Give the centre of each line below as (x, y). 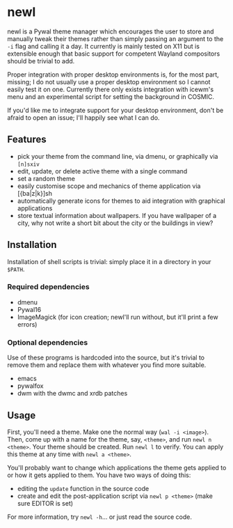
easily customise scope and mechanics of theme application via (109, 186)
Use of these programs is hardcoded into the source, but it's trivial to (106, 358)
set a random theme (46, 178)
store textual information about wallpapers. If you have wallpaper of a (117, 215)
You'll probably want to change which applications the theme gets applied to (117, 467)
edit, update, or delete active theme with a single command (102, 171)
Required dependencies (48, 287)
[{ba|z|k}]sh (34, 193)
